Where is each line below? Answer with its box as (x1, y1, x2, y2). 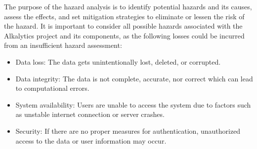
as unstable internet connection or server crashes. (15, 109, 165, 119)
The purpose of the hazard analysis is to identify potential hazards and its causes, (4, 1, 252, 11)
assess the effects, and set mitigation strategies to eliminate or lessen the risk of (4, 11, 245, 21)
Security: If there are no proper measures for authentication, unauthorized (15, 125, 241, 136)
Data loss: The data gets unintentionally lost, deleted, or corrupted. (15, 56, 221, 67)
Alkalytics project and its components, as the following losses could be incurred (4, 30, 245, 40)
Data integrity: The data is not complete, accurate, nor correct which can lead (15, 73, 253, 83)
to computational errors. (15, 83, 89, 93)
